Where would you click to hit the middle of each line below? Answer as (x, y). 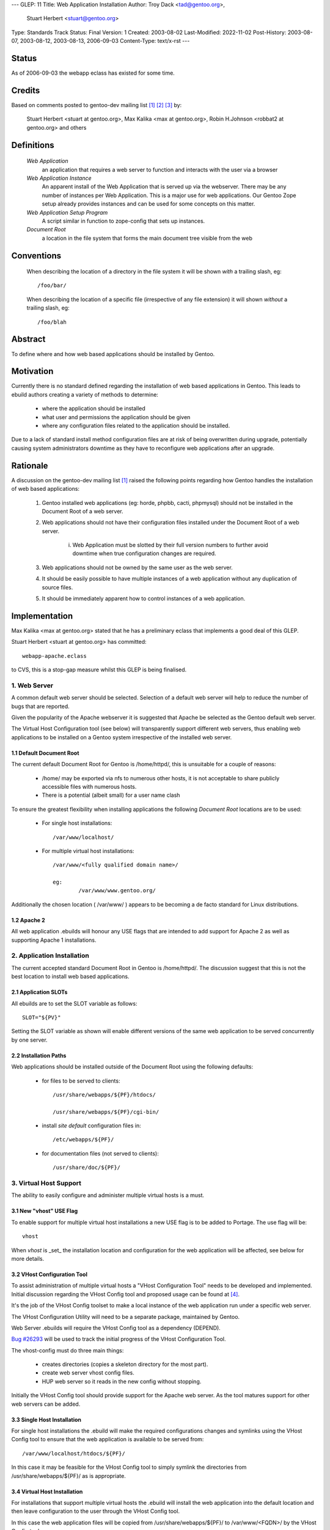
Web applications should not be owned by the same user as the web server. (137, 567)
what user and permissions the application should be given (116, 417)
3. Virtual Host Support (46, 1183)
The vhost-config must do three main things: (68, 1350)
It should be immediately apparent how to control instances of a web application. (144, 599)
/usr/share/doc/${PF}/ (87, 1168)
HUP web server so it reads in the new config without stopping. (122, 1381)
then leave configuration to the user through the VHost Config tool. (96, 1511)
